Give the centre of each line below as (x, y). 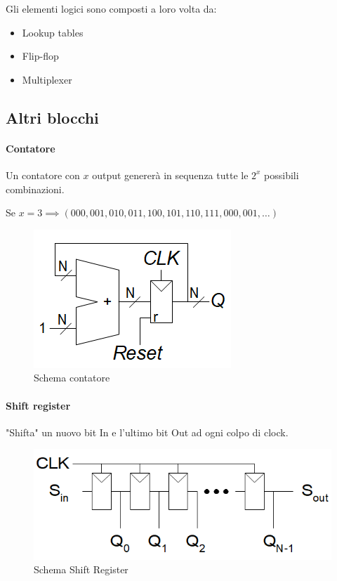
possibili (282, 175)
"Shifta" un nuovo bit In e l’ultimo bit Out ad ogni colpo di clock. (147, 432)
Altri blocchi (52, 117)
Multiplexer (47, 79)
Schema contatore (72, 378)
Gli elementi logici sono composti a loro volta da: (111, 8)
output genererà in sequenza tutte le (170, 175)
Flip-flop (40, 56)
